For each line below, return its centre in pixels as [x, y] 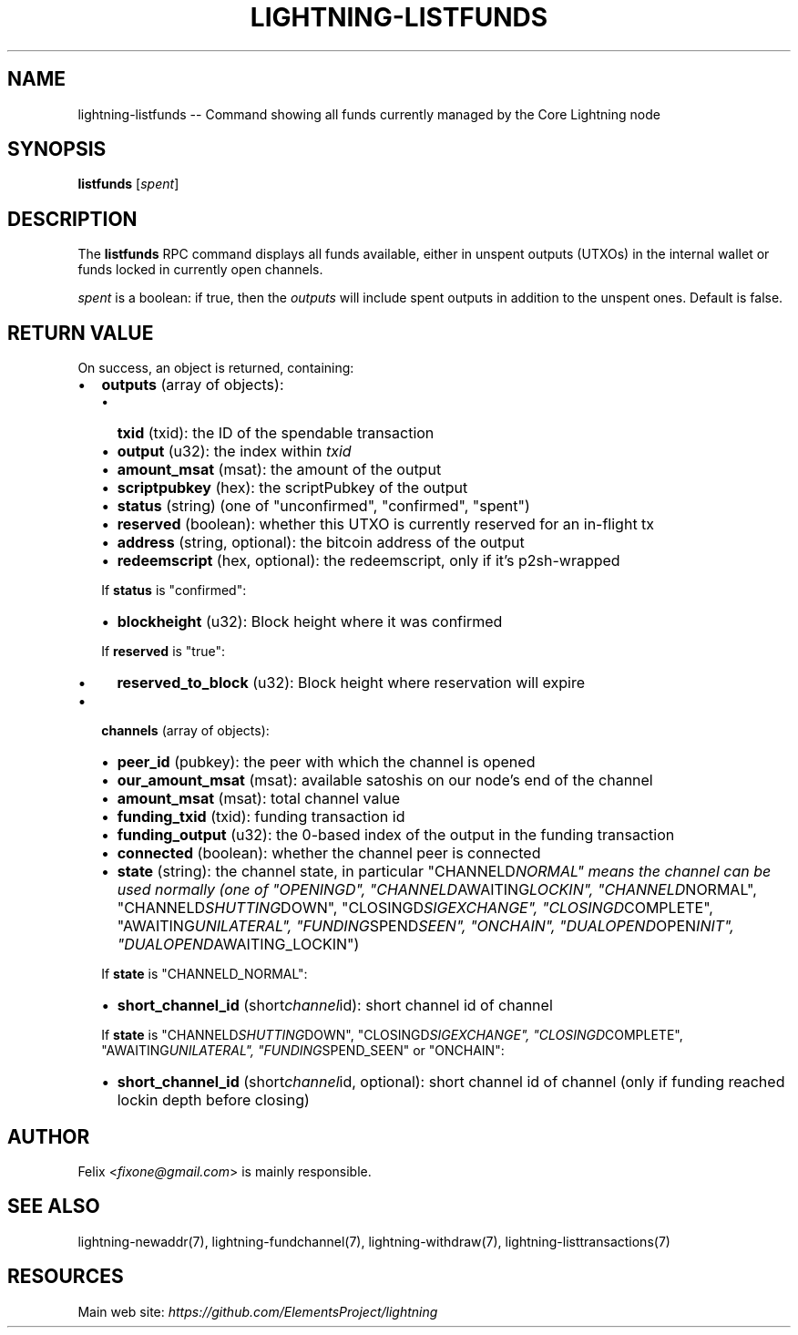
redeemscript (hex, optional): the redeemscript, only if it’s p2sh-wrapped [368, 561]
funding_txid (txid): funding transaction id [261, 817]
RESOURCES [66, 1277]
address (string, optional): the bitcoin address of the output [321, 543]
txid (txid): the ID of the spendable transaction [276, 433]
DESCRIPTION [72, 219]
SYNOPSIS [57, 149]
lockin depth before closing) [213, 1100]
